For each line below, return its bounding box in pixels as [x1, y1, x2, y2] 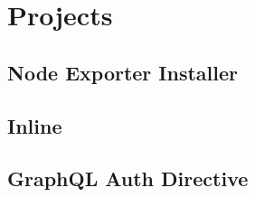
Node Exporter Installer [7, 58, 239, 86]
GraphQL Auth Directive [7, 164, 249, 192]
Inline [7, 111, 62, 139]
